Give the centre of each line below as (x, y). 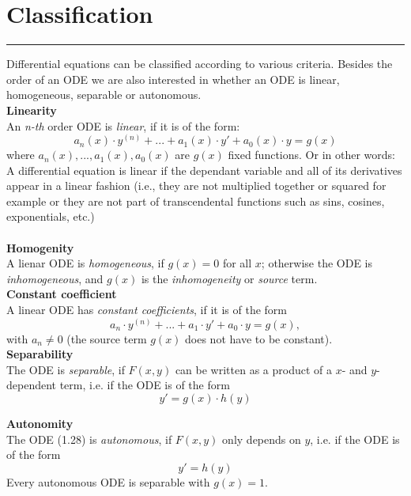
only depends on (262, 439)
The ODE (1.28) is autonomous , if (89, 439)
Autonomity (40, 424)
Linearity (32, 110)
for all (237, 263)
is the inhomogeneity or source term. (229, 278)
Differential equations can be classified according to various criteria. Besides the (200, 64)
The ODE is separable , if (66, 369)
